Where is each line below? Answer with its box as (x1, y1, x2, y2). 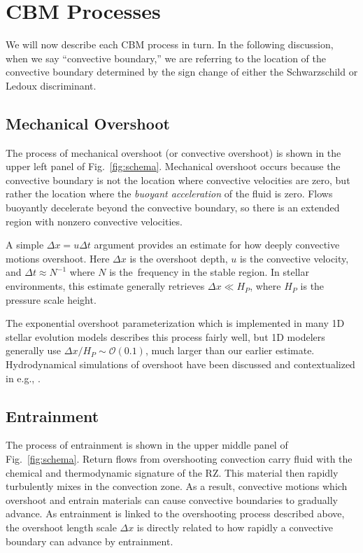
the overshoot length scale (6, 519, 117, 534)
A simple (6, 237, 44, 252)
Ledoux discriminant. (6, 78, 97, 92)
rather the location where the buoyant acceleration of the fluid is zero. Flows (6, 186, 333, 201)
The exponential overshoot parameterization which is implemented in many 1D (6, 316, 345, 330)
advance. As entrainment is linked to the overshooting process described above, (6, 506, 345, 521)
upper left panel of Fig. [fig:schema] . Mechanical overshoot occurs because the (6, 159, 341, 174)
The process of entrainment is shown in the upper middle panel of (6, 437, 288, 452)
